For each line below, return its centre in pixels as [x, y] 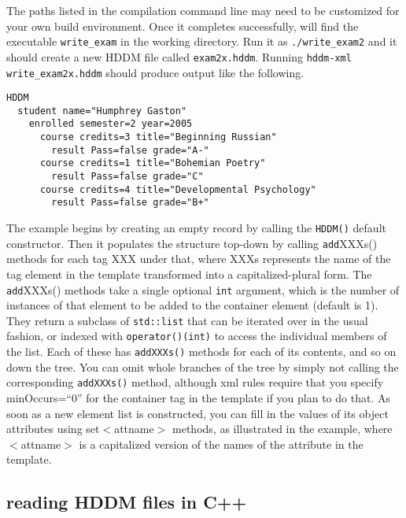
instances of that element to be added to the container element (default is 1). [192, 305]
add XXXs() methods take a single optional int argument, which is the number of [203, 289]
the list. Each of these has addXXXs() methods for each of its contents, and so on [201, 351]
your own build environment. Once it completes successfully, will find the [183, 26]
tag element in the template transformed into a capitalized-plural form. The [189, 274]
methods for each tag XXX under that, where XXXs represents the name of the [199, 259]
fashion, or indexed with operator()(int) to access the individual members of [197, 336]
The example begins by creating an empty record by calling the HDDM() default [196, 228]
